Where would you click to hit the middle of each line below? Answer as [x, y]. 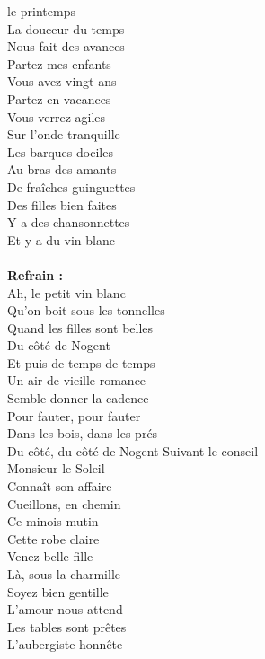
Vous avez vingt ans [62, 81]
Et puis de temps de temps [81, 362]
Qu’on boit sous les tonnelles [86, 310]
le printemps [41, 11]
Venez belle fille [50, 556]
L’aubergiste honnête [65, 644]
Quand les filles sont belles [80, 327]
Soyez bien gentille [58, 591]
